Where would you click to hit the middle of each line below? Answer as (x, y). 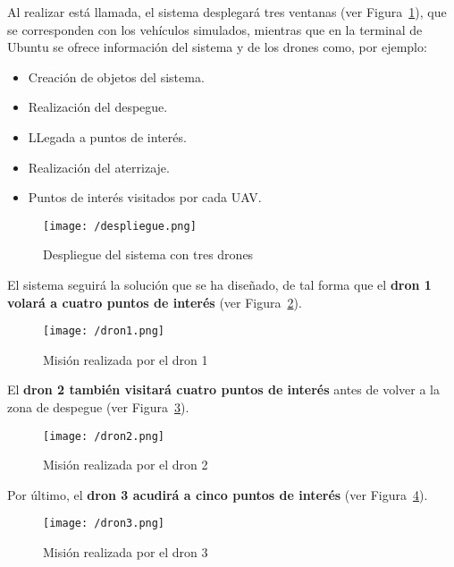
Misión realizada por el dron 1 (126, 359)
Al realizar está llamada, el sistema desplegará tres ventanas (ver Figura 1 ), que (227, 12)
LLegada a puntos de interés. (107, 136)
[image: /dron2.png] (104, 436)
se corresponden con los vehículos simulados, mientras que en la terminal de (215, 29)
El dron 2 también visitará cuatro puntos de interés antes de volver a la (223, 389)
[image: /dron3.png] (104, 524)
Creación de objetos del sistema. (116, 76)
